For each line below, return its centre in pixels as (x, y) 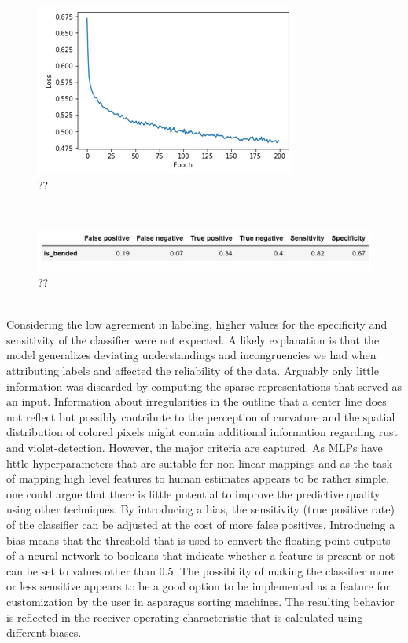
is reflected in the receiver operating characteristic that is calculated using (185, 617)
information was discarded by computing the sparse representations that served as (204, 386)
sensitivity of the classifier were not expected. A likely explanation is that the (193, 339)
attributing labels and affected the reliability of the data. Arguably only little (193, 371)
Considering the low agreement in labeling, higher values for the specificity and (197, 324)
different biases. (44, 632)
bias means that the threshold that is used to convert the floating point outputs (198, 540)
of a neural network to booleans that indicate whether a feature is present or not (201, 555)
